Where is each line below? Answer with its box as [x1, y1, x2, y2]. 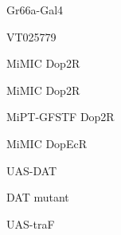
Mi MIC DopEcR [6, 135, 87, 151]
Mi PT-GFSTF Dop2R [6, 108, 115, 125]
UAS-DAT [6, 162, 57, 178]
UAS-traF [6, 215, 55, 232]
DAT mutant [6, 189, 69, 206]
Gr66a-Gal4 [6, 2, 64, 18]
